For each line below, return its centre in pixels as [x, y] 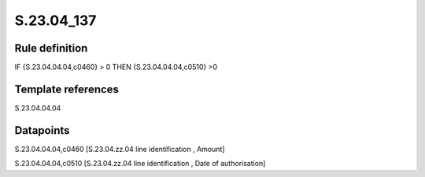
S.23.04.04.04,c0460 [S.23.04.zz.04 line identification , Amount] [120, 149]
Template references [67, 89]
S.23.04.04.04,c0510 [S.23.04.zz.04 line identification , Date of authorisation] [140, 164]
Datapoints [42, 130]
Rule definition [51, 48]
